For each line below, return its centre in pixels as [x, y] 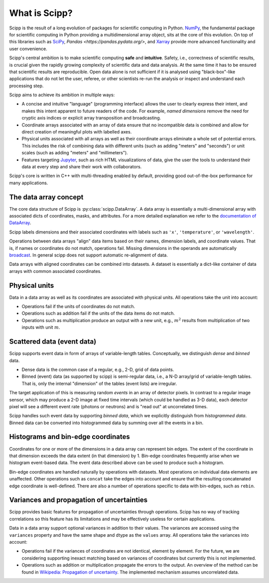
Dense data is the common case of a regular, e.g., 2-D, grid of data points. [98, 369]
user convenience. [28, 49]
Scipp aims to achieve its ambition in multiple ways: [62, 95]
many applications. [29, 183]
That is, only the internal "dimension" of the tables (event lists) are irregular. [99, 383]
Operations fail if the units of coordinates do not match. [78, 307]
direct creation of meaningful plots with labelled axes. [77, 132]
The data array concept [46, 197]
